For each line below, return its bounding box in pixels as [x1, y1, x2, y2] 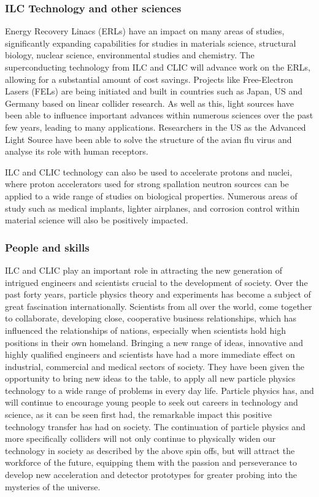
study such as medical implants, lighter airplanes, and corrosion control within [5, 201, 300, 214]
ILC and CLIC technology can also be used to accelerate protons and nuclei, [5, 165, 293, 178]
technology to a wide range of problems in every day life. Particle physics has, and [5, 383, 314, 396]
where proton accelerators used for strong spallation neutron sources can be [5, 177, 289, 190]
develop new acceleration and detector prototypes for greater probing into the [5, 468, 297, 481]
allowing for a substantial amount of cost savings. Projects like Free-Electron [5, 72, 293, 85]
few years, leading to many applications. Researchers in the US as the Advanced [5, 120, 306, 133]
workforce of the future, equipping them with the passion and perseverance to [5, 456, 298, 469]
